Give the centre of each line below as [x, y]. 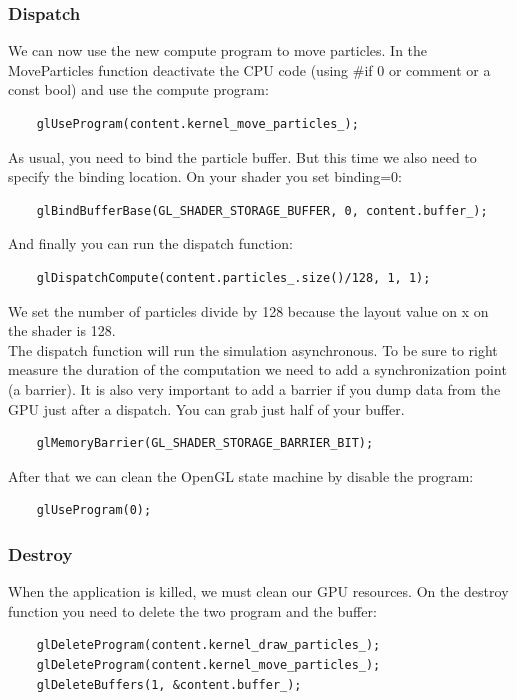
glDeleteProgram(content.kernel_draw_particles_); [208, 645]
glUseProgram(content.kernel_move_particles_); [197, 124]
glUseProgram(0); [94, 510]
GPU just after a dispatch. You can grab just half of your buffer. [206, 408]
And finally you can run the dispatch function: [150, 243]
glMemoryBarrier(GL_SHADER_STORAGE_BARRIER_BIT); [205, 443]
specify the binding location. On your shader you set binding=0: [205, 176]
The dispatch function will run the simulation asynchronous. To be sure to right [253, 349]
